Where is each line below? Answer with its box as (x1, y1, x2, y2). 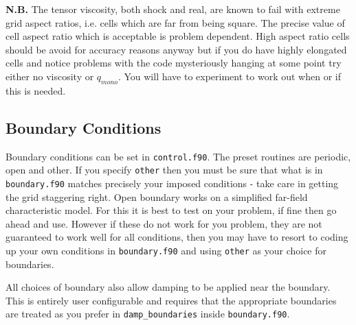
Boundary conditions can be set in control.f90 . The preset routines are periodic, (5, 149, 351, 163)
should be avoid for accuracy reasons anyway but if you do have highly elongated (5, 42, 347, 56)
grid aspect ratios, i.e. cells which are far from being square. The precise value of (5, 15, 345, 29)
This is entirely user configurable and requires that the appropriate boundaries (5, 293, 337, 307)
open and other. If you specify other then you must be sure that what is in (5, 162, 323, 177)
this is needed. (5, 83, 66, 97)
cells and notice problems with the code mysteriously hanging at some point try (5, 56, 342, 70)
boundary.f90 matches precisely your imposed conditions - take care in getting (5, 176, 339, 190)
